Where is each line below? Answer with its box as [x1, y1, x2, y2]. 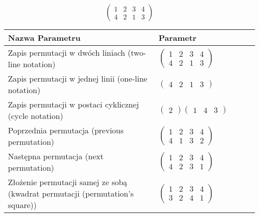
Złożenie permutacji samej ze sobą [8, 176, 128, 188]
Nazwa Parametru [8, 32, 81, 44]
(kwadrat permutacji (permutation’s [8, 188, 134, 200]
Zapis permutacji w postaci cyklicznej [8, 99, 139, 110]
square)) [8, 199, 37, 211]
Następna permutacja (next [8, 150, 104, 162]
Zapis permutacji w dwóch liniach [8, 47, 126, 59]
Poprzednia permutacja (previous [8, 124, 124, 136]
